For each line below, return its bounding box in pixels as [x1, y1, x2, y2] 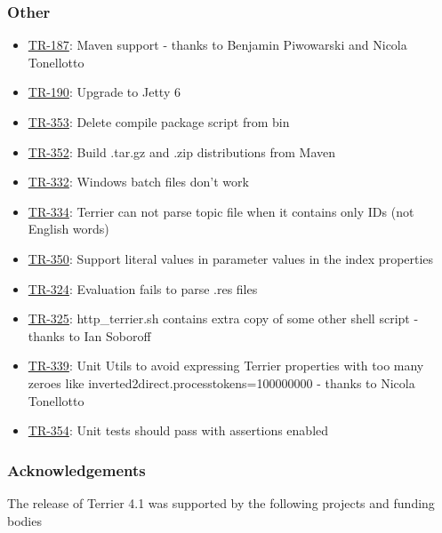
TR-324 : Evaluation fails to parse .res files [28, 279, 258, 298]
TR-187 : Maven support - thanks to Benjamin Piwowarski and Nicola [28, 36, 407, 54]
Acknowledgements [7, 458, 146, 481]
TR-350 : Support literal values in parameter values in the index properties [28, 249, 434, 267]
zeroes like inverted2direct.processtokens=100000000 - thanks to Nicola [28, 373, 415, 392]
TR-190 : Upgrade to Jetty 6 [28, 83, 181, 101]
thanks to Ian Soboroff [28, 326, 151, 345]
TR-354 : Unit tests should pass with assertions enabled [28, 421, 329, 440]
